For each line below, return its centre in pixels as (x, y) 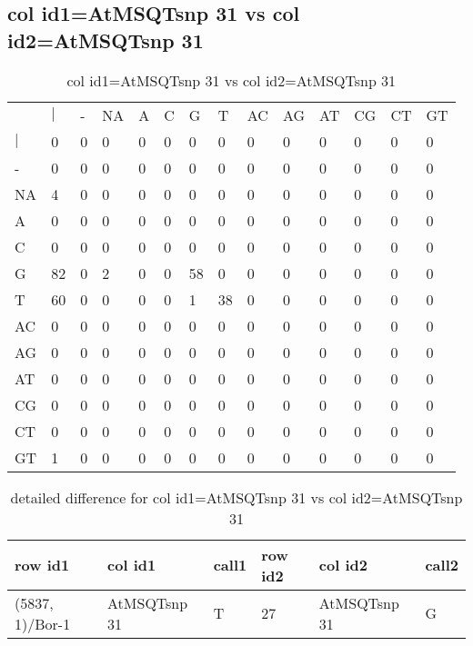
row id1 (42, 565)
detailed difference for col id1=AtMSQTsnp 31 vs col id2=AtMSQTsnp (236, 497)
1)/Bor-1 (43, 623)
